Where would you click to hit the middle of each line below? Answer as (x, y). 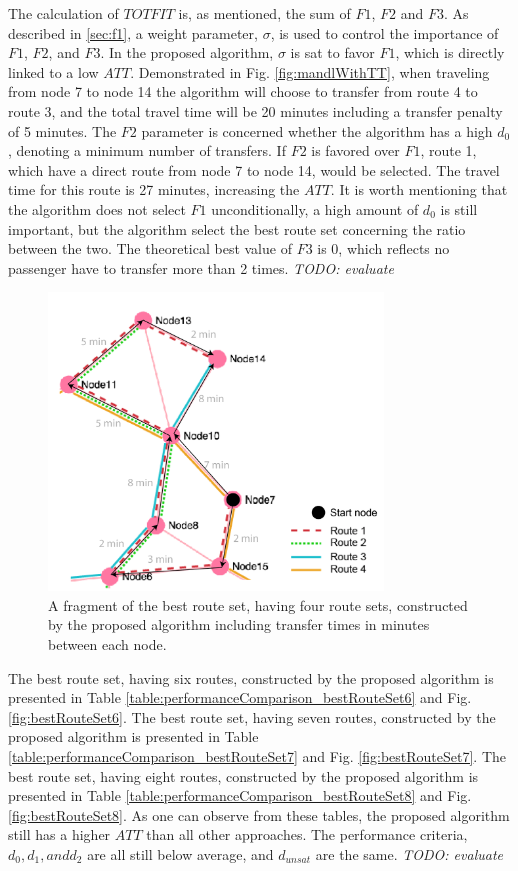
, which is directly (450, 52)
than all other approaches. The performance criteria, (307, 834)
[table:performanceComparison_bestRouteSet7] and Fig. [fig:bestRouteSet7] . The (257, 755)
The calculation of (63, 13)
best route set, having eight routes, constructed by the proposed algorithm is (243, 775)
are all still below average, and (180, 853)
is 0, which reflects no (383, 248)
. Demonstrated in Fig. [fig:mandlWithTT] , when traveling (310, 71)
